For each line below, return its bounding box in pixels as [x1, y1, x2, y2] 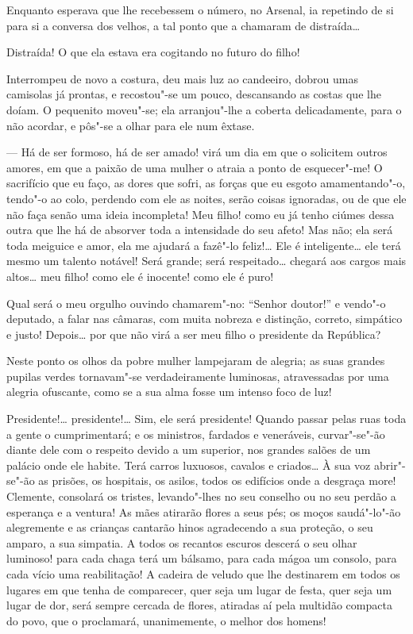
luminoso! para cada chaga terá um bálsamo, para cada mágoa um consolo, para [6, 550, 397, 567]
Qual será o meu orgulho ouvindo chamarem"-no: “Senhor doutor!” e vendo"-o [6, 294, 386, 311]
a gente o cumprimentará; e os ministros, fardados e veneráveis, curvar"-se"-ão [6, 425, 385, 442]
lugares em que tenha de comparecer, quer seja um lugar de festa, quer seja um [6, 581, 392, 597]
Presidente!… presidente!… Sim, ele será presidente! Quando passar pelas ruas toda [6, 410, 407, 427]
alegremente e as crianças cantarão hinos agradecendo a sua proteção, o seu [6, 519, 373, 536]
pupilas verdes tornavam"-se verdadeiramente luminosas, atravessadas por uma [6, 367, 389, 384]
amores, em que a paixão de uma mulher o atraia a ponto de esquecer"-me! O [6, 159, 383, 175]
